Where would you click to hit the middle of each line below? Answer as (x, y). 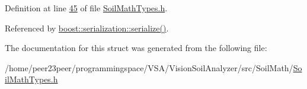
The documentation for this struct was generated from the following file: (136, 48)
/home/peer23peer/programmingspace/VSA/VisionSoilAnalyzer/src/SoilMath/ (149, 67)
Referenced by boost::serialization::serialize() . (87, 28)
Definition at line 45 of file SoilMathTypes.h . (86, 8)
